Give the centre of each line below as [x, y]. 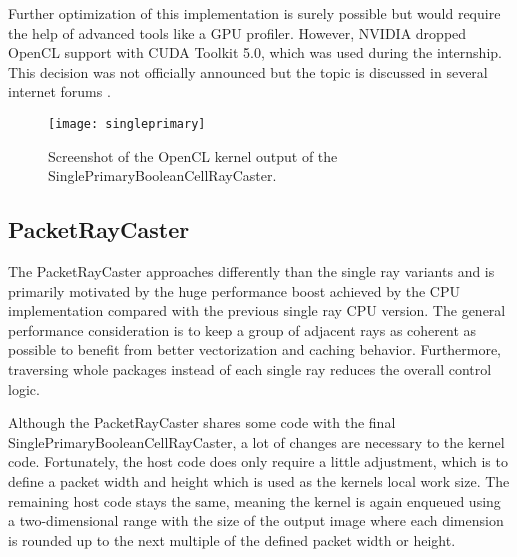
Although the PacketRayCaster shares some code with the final [202, 422]
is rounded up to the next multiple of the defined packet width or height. [232, 539]
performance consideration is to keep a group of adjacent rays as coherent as [242, 329]
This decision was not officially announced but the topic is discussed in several [248, 71]
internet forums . [59, 91]
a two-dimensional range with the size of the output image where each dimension [256, 520]
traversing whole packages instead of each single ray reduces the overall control [250, 368]
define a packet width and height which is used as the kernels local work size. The [259, 480]
